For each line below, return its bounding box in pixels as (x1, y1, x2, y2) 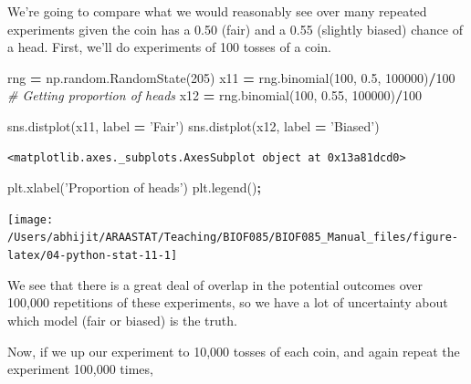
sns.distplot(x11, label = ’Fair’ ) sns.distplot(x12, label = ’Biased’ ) (7, 116, 380, 135)
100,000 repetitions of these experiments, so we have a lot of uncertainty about (7, 293, 448, 312)
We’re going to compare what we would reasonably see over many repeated (7, 2, 427, 20)
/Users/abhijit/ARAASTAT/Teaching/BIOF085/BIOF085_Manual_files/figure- (7, 231, 458, 244)
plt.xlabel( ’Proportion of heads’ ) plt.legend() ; (7, 178, 261, 197)
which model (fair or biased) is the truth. (7, 310, 237, 329)
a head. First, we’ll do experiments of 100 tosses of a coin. (7, 37, 331, 57)
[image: (7, 213, 54, 226)
